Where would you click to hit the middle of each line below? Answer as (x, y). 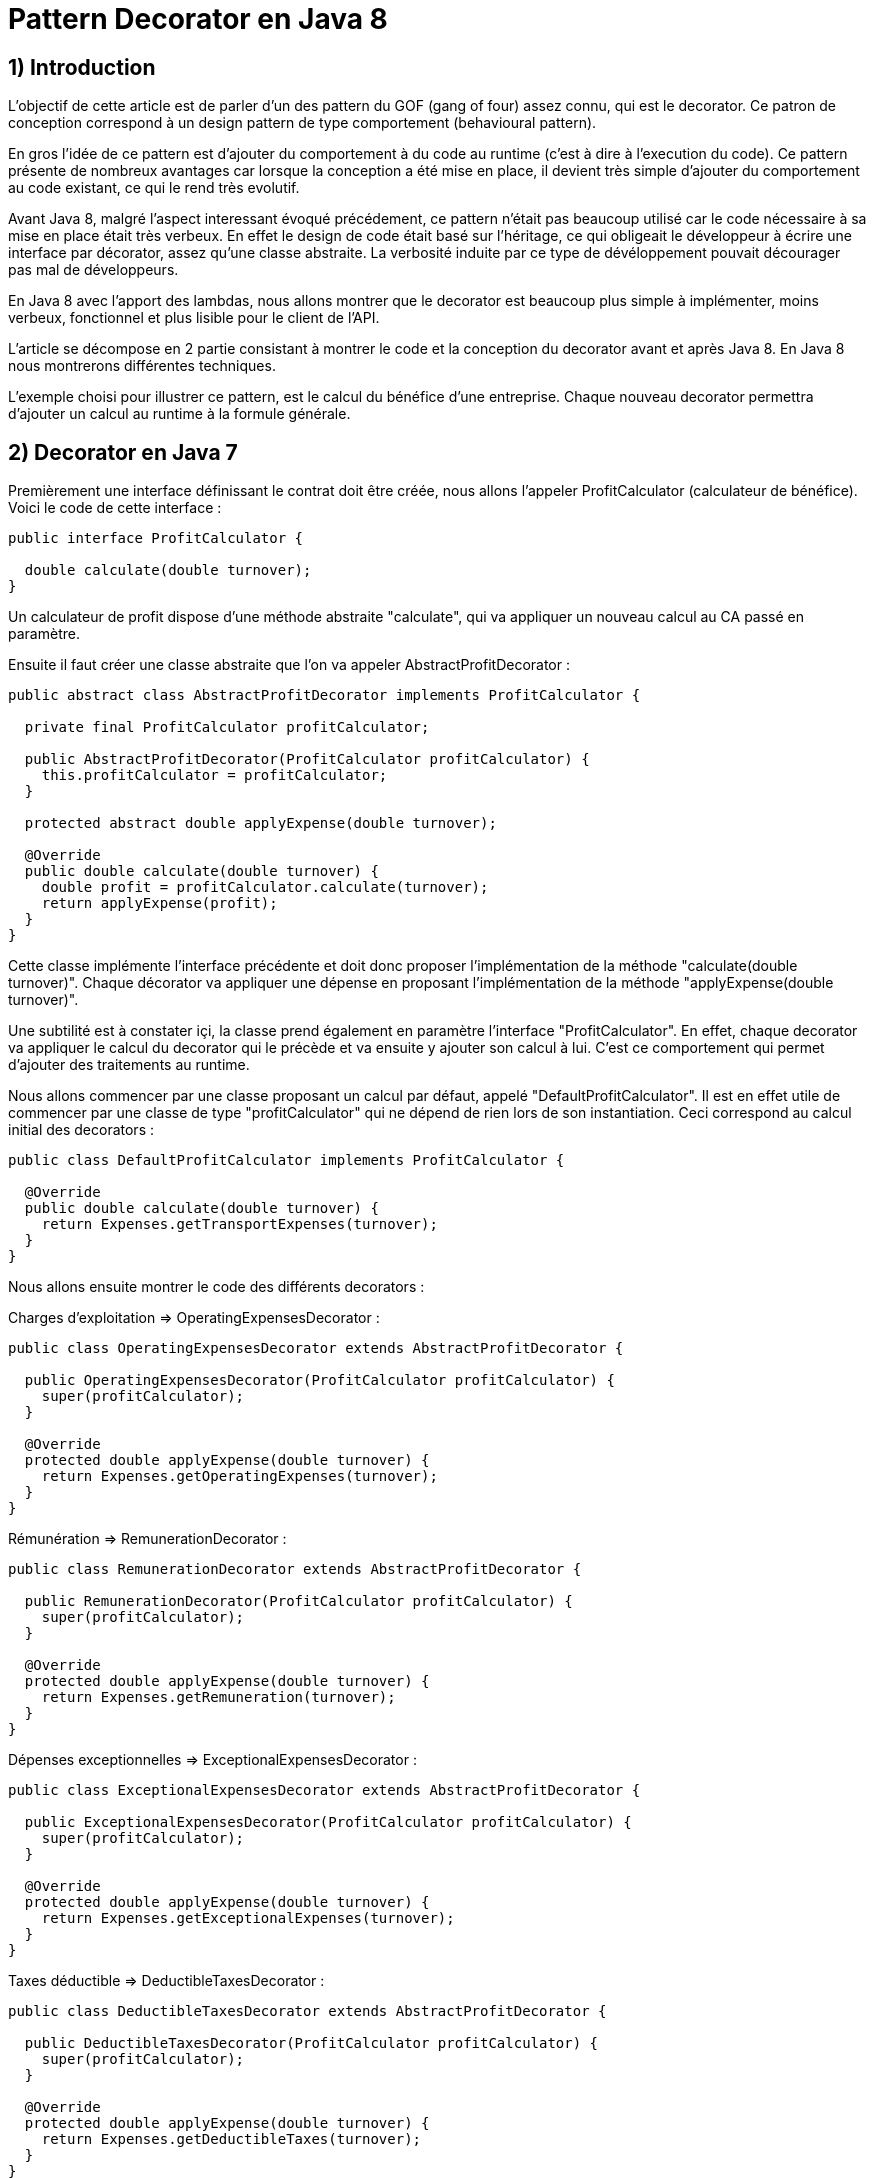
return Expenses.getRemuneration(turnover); (218, 1697)
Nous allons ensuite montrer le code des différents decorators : (216, 1287)
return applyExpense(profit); (159, 903)
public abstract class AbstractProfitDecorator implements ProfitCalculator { (324, 695)
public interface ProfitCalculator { (156, 538)
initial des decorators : (81, 1130)
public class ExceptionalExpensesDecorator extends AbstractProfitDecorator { (324, 1790)
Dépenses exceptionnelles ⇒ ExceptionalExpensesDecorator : (212, 1760)
